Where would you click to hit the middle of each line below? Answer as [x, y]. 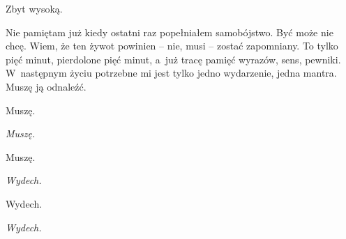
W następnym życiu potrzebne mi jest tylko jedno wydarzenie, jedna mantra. [171, 73]
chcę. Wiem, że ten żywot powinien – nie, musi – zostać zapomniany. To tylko [172, 46]
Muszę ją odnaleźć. [46, 86]
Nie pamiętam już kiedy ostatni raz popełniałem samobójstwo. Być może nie [170, 32]
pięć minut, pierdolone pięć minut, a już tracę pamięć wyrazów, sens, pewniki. [173, 59]
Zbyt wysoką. [34, 8]
